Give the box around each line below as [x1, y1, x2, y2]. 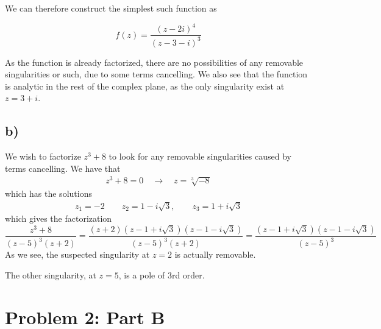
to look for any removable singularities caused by [109, 150, 292, 163]
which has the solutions [5, 187, 92, 200]
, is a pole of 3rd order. [118, 268, 205, 281]
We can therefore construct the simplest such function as [5, 2, 217, 14]
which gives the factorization [5, 212, 112, 225]
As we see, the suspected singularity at [5, 248, 150, 261]
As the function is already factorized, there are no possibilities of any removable [5, 55, 304, 68]
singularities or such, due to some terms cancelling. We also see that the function [5, 68, 308, 80]
